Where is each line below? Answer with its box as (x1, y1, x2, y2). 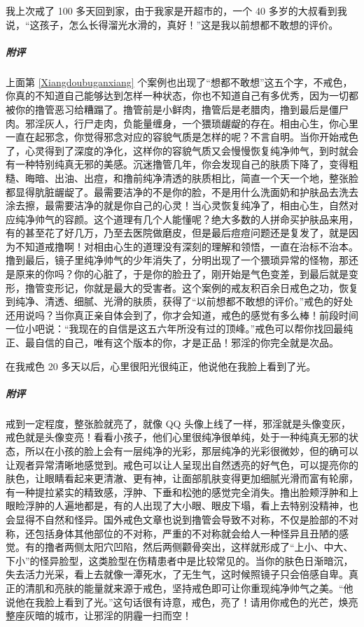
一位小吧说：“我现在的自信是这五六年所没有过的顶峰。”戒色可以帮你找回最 (6, 321, 344, 336)
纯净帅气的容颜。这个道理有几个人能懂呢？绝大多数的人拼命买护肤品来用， (15, 211, 358, 226)
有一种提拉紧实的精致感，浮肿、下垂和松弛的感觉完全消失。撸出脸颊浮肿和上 (6, 484, 358, 499)
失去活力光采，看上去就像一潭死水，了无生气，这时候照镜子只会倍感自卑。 (6, 567, 349, 582)
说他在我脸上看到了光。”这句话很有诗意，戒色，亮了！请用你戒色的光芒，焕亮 (6, 594, 358, 609)
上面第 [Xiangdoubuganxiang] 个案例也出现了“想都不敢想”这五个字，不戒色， (6, 74, 353, 89)
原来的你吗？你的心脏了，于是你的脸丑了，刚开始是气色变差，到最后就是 (15, 267, 349, 281)
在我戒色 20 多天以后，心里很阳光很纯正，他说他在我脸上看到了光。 (6, 358, 316, 373)
